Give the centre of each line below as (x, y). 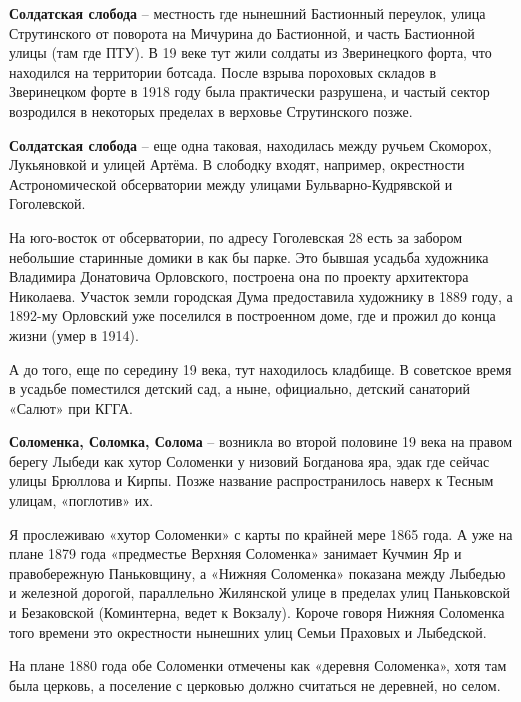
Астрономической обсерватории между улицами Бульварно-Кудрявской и (231, 183)
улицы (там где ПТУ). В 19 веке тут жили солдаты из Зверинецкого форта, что (250, 52)
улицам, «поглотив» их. (81, 500)
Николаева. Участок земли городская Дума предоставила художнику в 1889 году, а (261, 295)
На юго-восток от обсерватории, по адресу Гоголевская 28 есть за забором (236, 236)
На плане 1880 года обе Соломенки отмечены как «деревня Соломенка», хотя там (258, 665)
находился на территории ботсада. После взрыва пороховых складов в (223, 71)
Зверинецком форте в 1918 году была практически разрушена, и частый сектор (249, 91)
